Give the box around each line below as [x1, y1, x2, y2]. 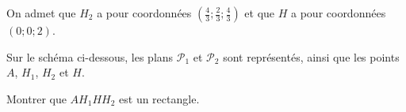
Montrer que [6, 90, 67, 106]
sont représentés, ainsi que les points [223, 48, 400, 65]
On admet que [6, 5, 76, 21]
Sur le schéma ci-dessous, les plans [6, 48, 174, 65]
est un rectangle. [119, 90, 200, 106]
